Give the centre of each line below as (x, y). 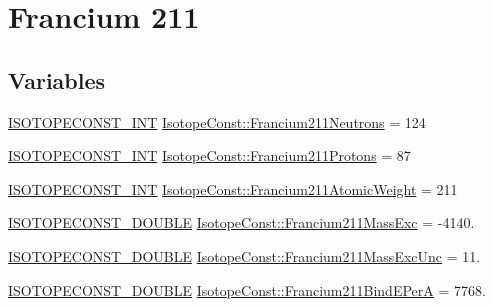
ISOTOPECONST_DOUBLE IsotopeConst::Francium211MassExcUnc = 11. (244, 255)
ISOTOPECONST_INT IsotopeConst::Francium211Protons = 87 (209, 155)
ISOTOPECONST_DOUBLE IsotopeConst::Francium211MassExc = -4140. (241, 222)
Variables (57, 79)
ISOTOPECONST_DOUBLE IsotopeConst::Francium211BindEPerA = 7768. (247, 289)
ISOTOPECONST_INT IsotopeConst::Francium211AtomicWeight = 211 (233, 188)
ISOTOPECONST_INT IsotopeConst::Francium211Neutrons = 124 (217, 121)
